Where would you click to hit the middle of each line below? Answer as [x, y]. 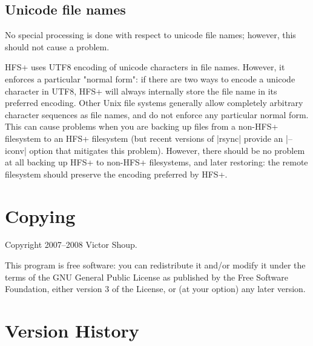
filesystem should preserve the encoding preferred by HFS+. [116, 174]
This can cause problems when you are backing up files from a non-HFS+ [142, 126]
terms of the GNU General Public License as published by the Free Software [147, 277]
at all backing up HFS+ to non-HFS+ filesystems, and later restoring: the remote [156, 162]
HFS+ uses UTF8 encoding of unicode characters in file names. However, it [145, 67]
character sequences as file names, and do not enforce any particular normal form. [157, 114]
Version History [72, 331]
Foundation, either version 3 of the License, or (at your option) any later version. [155, 289]
